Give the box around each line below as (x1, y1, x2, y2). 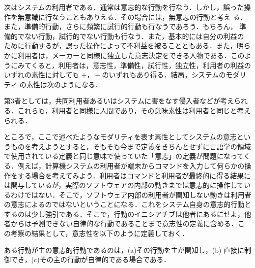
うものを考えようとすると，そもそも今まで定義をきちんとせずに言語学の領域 (4, 141, 251, 151)
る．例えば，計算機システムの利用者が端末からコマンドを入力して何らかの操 (4, 160, 252, 170)
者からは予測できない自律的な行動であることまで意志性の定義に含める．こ (4, 218, 245, 229)
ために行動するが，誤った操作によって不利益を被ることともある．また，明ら (4, 40, 251, 51)
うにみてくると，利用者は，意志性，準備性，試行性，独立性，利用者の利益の (4, 60, 251, 70)
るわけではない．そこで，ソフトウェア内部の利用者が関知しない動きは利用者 (4, 189, 252, 200)
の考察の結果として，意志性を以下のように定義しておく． (4, 228, 189, 238)
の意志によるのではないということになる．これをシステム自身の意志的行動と (4, 199, 252, 209)
